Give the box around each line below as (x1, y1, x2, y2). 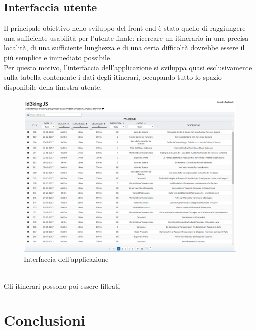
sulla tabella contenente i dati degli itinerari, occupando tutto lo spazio (4, 72, 222, 82)
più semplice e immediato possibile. (4, 52, 112, 62)
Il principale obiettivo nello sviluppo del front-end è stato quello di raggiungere (4, 23, 246, 33)
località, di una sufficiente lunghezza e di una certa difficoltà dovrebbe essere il (4, 42, 245, 53)
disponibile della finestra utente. (4, 81, 102, 92)
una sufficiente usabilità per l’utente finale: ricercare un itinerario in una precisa (4, 32, 249, 43)
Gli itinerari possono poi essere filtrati (4, 280, 120, 291)
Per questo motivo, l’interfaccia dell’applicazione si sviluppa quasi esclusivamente (4, 62, 252, 72)
